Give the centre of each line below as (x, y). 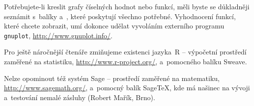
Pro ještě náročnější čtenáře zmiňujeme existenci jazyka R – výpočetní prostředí (125, 52)
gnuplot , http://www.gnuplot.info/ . (58, 35)
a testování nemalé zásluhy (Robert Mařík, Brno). (80, 97)
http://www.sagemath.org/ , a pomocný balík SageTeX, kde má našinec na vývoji (127, 88)
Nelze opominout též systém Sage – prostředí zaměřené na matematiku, (112, 78)
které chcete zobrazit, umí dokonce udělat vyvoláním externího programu (114, 26)
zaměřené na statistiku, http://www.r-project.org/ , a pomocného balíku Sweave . (126, 62)
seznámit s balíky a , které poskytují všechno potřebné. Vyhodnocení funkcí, (120, 16)
